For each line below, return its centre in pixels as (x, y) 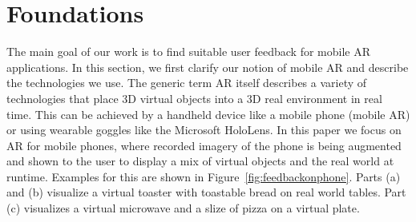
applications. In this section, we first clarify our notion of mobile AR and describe (208, 67)
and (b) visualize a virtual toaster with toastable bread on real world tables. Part (206, 192)
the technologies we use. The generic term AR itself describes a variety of (187, 83)
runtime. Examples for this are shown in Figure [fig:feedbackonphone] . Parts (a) (204, 176)
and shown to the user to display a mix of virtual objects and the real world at (200, 161)
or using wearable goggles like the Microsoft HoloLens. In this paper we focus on (204, 130)
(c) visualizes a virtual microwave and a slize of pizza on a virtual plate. (183, 208)
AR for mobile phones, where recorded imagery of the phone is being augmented (204, 145)
